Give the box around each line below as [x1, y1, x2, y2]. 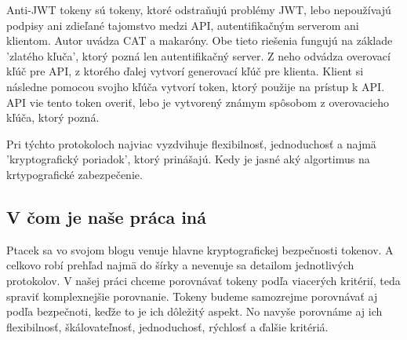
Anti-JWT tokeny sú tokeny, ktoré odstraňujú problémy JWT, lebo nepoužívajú [6, 2, 391, 17]
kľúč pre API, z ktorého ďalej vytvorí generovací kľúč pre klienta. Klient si [6, 63, 364, 79]
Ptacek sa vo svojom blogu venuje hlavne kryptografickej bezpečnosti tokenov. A [6, 241, 394, 258]
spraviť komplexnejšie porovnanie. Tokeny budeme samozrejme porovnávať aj [6, 287, 378, 304]
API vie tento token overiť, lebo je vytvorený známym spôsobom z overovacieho [6, 93, 390, 110]
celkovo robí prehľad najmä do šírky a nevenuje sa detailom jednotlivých [6, 257, 354, 273]
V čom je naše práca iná [6, 204, 207, 228]
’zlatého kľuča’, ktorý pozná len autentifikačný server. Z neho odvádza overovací [6, 47, 391, 64]
